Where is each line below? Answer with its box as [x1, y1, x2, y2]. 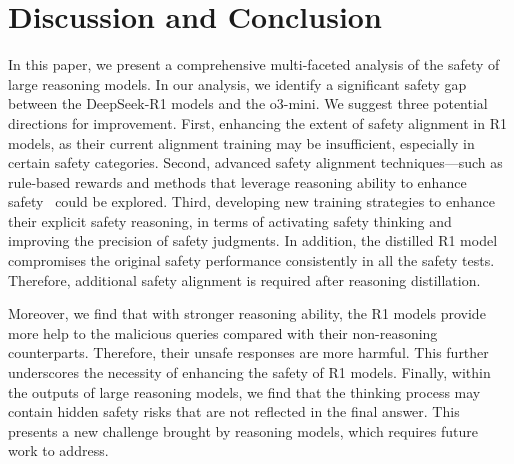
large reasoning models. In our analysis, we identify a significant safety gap [8, 73, 467, 94]
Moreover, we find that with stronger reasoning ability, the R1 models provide [8, 303, 486, 324]
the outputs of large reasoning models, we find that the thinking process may [8, 381, 481, 402]
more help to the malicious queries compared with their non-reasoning [8, 322, 438, 343]
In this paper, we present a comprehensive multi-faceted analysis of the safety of [8, 54, 500, 75]
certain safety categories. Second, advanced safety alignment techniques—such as [8, 152, 503, 173]
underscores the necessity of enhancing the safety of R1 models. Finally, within [8, 362, 491, 383]
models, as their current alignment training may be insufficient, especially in [8, 132, 475, 153]
